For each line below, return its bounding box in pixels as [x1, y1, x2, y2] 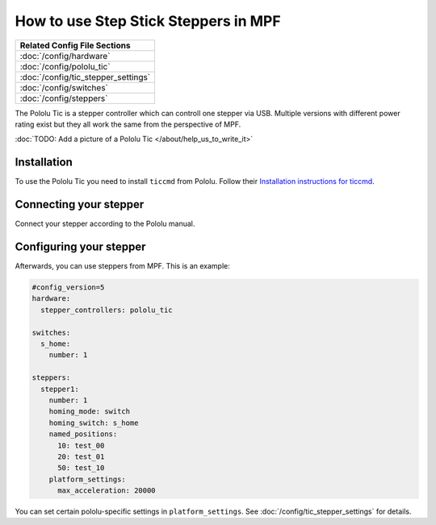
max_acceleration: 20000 [57, 486, 157, 495]
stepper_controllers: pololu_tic [40, 305, 173, 315]
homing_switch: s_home [48, 418, 139, 427]
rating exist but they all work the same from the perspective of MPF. [15, 119, 241, 129]
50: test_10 [57, 464, 105, 473]
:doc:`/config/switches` [19, 81, 109, 93]
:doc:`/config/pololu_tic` [19, 60, 111, 72]
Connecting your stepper [15, 198, 145, 211]
